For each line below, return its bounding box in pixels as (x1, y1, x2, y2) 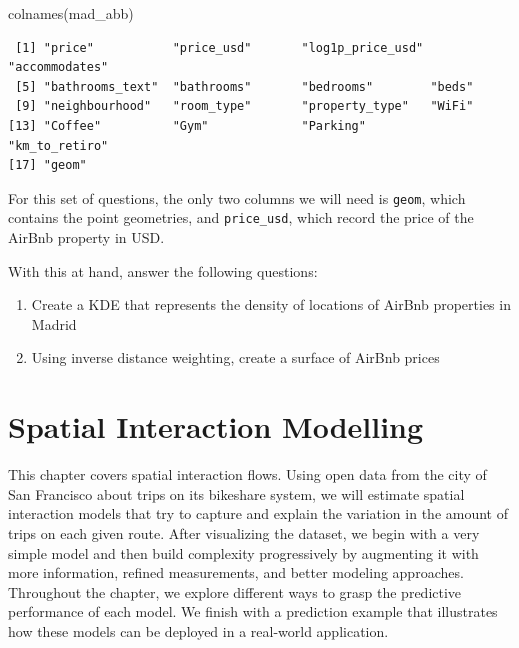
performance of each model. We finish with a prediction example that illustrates (8, 601, 498, 622)
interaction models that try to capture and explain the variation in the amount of (8, 503, 508, 524)
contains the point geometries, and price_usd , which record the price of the (8, 207, 474, 228)
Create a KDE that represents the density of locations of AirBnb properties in (31, 294, 511, 315)
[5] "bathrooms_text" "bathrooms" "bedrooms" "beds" (15, 79, 474, 94)
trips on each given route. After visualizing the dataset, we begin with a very (8, 522, 480, 543)
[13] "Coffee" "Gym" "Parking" (8, 118, 366, 133)
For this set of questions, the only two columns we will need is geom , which (8, 187, 466, 208)
